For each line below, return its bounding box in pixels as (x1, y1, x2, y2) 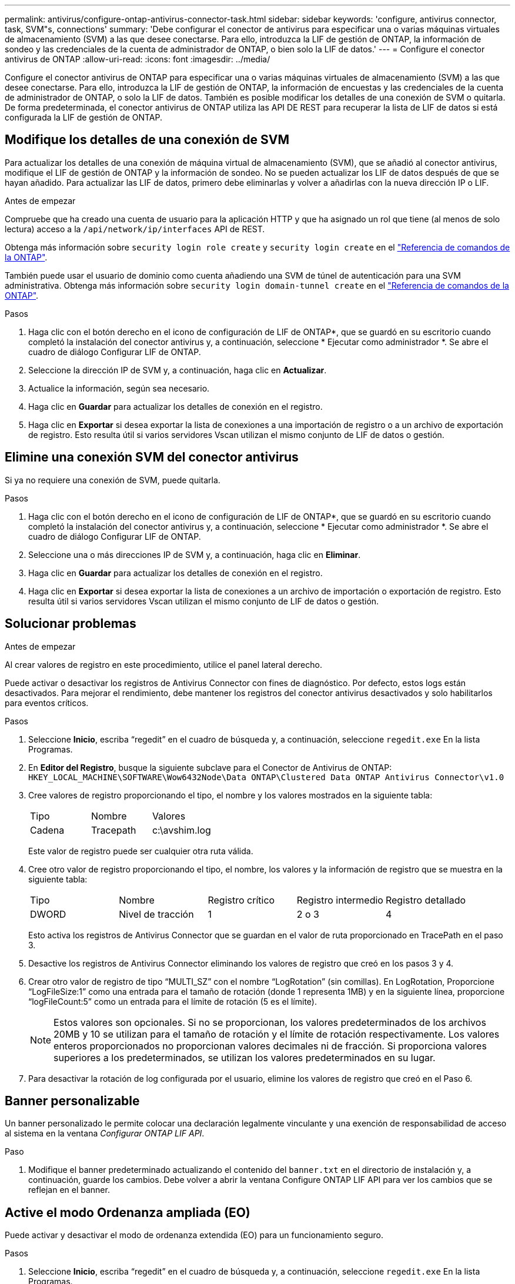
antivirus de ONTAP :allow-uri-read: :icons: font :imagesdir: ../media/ (5, 54, 270, 64)
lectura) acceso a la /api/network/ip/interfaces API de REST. (5, 223, 265, 234)
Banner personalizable (5, 1093, 140, 1108)
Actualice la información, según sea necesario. (28, 383, 210, 393)
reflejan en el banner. (28, 1185, 110, 1195)
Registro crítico (208, 894, 275, 906)
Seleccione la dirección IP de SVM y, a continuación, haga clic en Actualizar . (28, 365, 327, 375)
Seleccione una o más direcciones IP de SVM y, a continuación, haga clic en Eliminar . (28, 549, 361, 560)
